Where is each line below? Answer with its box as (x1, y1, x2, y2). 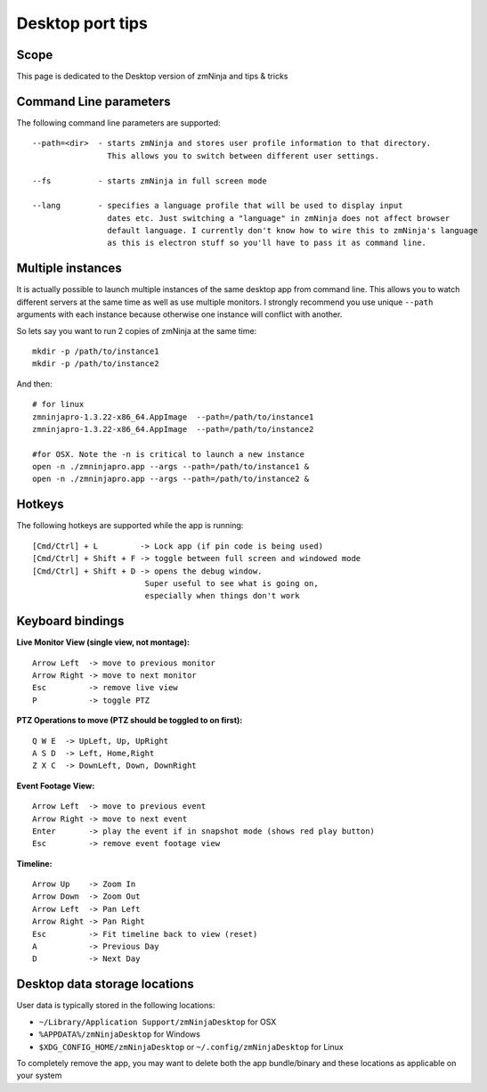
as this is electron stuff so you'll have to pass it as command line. (107, 238, 427, 249)
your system (16, 1070, 62, 1081)
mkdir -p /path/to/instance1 (32, 346, 159, 356)
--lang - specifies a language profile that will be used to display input (32, 200, 403, 211)
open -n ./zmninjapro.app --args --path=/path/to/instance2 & (32, 474, 310, 485)
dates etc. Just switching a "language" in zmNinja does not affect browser (107, 213, 450, 223)
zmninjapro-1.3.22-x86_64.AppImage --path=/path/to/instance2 (32, 424, 314, 434)
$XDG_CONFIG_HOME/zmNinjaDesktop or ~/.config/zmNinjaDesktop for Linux (38, 1041, 344, 1052)
